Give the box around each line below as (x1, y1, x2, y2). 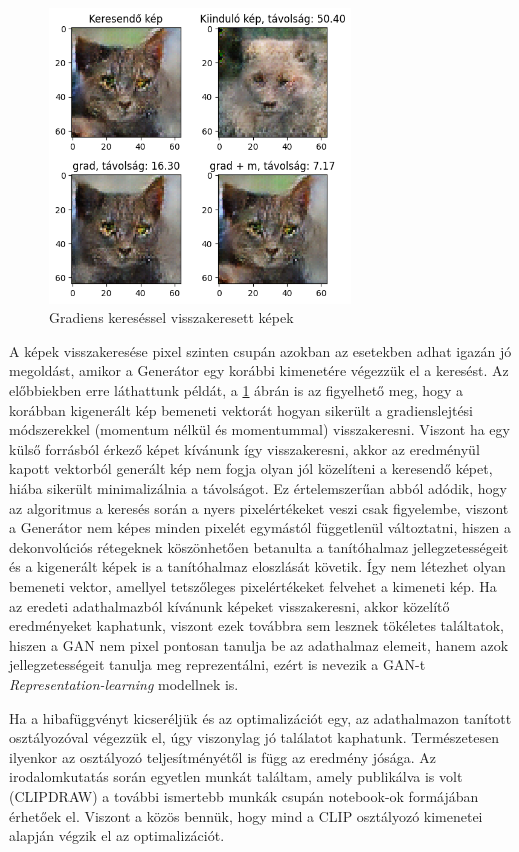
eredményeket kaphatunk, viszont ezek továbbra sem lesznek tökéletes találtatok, (9, 615, 504, 636)
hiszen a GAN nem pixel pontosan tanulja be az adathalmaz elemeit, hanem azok (9, 634, 509, 655)
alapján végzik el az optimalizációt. (9, 825, 225, 846)
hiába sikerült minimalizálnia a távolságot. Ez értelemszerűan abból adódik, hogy (9, 478, 507, 499)
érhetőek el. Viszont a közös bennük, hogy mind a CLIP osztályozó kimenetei (9, 805, 483, 826)
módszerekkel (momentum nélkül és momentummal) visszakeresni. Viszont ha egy (9, 419, 510, 440)
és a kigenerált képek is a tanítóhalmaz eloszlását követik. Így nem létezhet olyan (9, 556, 506, 577)
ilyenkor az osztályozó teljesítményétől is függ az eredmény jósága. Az (9, 746, 436, 767)
